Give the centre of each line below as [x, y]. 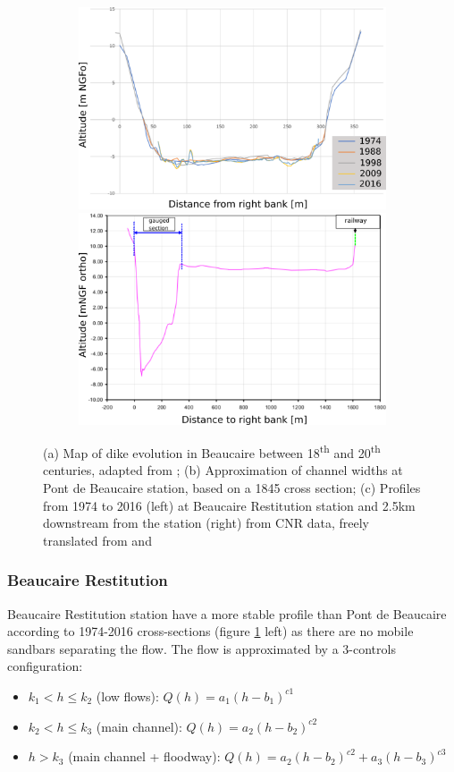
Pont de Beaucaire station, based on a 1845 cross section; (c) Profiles [232, 487]
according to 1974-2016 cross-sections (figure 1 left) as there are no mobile [210, 631]
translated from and [97, 540]
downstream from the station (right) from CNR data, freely [206, 523]
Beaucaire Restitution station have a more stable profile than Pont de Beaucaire [227, 613]
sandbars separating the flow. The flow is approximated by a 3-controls [202, 648]
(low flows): [127, 696]
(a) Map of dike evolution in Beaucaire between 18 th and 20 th [212, 451]
